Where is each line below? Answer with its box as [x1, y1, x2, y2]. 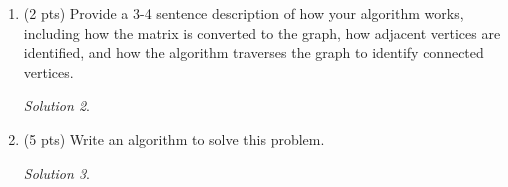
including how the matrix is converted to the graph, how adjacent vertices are [23, 22, 501, 43]
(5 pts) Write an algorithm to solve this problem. [23, 128, 325, 149]
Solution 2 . [23, 95, 90, 116]
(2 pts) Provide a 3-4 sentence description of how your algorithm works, [23, 3, 464, 23]
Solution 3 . [23, 162, 90, 183]
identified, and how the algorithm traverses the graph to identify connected [23, 42, 484, 63]
